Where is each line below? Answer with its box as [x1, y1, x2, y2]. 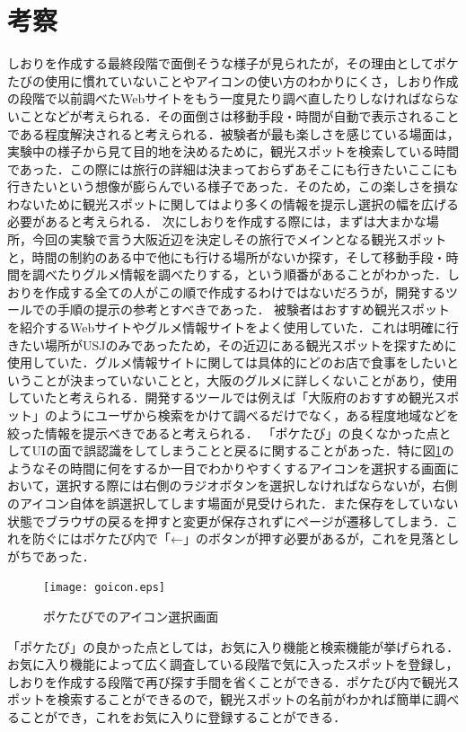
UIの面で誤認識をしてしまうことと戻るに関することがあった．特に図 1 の [31, 441, 454, 460]
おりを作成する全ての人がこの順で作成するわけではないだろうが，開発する [7, 282, 446, 301]
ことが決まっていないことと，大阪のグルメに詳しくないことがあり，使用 [31, 370, 458, 389]
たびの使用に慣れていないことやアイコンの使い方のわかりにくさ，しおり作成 [7, 71, 459, 90]
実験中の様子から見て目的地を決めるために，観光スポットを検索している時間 [7, 142, 459, 161]
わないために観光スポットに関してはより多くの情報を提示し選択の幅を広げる [7, 194, 460, 213]
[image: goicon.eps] [43, 581, 166, 595]
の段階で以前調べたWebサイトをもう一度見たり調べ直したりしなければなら [7, 89, 446, 108]
